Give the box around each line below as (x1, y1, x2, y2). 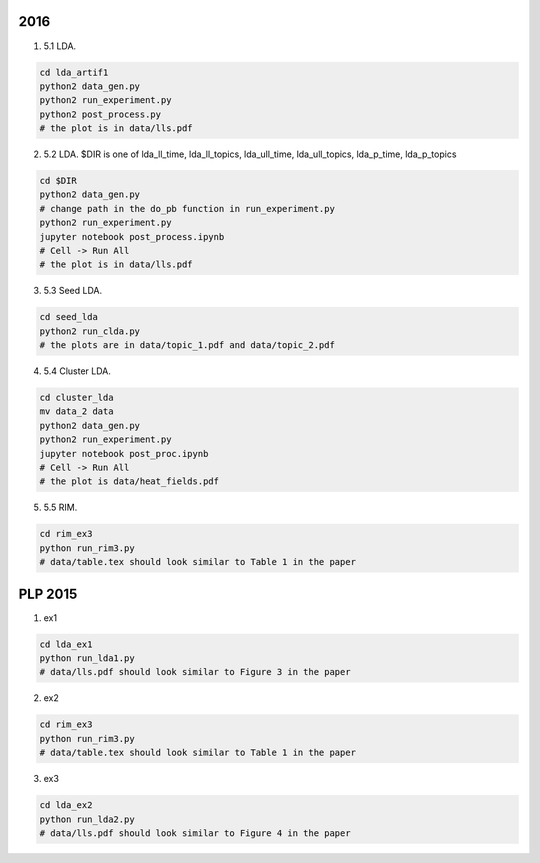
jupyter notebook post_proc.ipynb (39, 448, 209, 459)
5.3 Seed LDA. (43, 285, 103, 297)
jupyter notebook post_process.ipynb (39, 231, 225, 242)
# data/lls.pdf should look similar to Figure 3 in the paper (39, 666, 351, 678)
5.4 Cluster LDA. (43, 365, 112, 377)
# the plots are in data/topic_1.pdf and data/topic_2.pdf (39, 340, 335, 351)
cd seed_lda (39, 311, 99, 323)
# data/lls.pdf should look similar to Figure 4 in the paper (39, 827, 351, 839)
